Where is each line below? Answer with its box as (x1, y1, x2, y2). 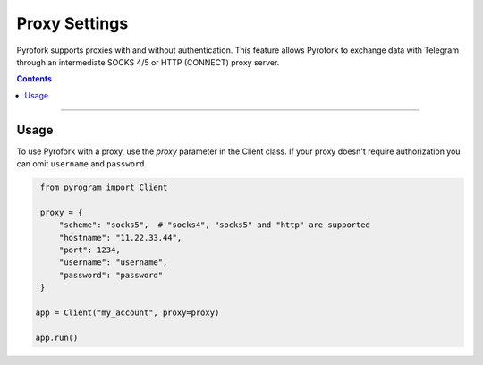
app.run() (35, 332, 79, 343)
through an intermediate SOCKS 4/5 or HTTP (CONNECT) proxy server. (16, 56, 280, 67)
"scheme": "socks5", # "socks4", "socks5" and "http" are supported (58, 220, 371, 230)
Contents (16, 73, 53, 84)
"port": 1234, (58, 244, 121, 255)
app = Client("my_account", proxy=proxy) (35, 307, 220, 318)
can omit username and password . (16, 158, 148, 169)
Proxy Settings (16, 13, 129, 33)
